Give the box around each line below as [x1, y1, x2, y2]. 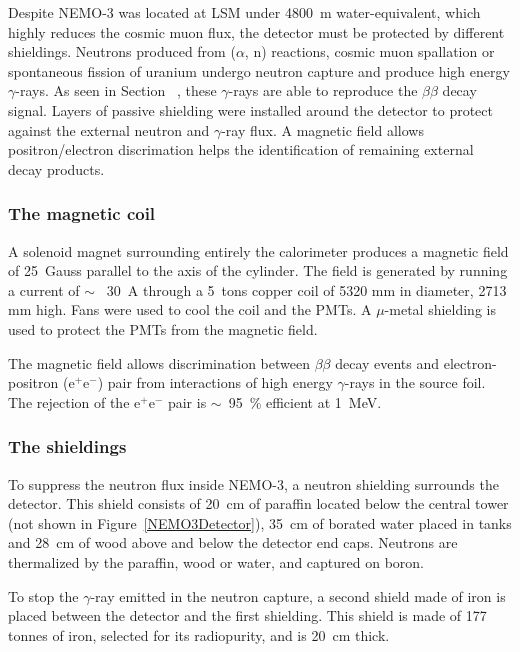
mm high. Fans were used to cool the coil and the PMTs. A [8, 299, 372, 320]
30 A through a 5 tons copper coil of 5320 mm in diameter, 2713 [106, 279, 507, 300]
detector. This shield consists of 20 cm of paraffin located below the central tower [8, 493, 509, 514]
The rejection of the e [8, 391, 141, 412]
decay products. [8, 158, 105, 179]
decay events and [335, 352, 440, 373]
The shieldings [8, 434, 127, 459]
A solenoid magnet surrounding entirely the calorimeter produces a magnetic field [8, 240, 509, 261]
